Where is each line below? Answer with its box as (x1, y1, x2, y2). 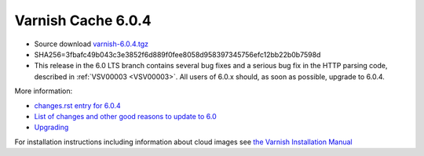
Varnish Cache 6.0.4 (14, 12, 152, 29)
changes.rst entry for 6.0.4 (34, 100, 121, 110)
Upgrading (34, 122, 69, 132)
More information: (14, 86, 73, 96)
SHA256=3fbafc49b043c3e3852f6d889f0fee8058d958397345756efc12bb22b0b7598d (34, 49, 321, 59)
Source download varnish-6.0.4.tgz (34, 39, 149, 49)
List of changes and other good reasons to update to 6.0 (34, 111, 217, 121)
